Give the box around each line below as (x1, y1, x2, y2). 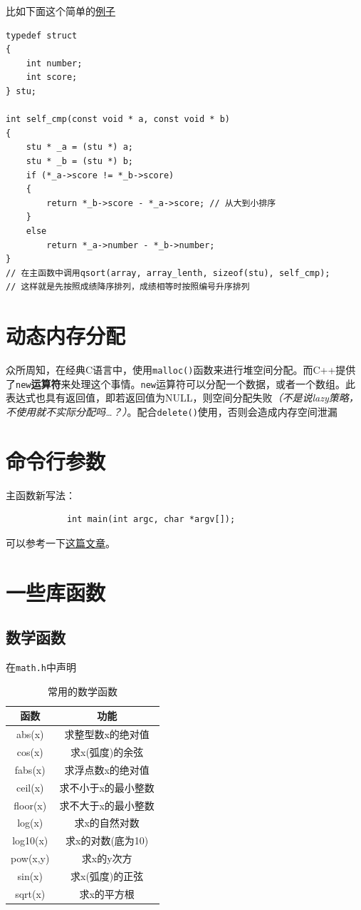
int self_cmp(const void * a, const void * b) (6, 114, 230, 125)
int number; (26, 58, 83, 68)
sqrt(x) (15, 886, 46, 901)
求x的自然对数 (74, 815, 140, 830)
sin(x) (17, 868, 43, 883)
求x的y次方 (81, 851, 132, 866)
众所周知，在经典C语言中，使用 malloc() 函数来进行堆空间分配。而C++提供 (6, 362, 356, 377)
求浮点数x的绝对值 (64, 762, 150, 777)
